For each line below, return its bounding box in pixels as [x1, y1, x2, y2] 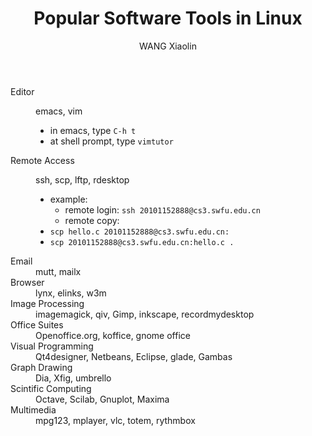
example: [49, 193, 88, 205]
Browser [10, 276, 45, 288]
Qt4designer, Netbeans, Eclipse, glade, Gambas [35, 350, 233, 362]
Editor [10, 85, 35, 97]
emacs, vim [35, 105, 83, 117]
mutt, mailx [35, 265, 82, 277]
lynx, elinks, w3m [35, 287, 107, 299]
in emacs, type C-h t [49, 124, 137, 136]
